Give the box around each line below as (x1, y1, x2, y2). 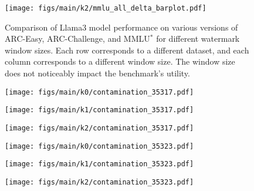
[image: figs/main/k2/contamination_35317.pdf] (5, 123, 194, 132)
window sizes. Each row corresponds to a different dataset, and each (5, 43, 249, 56)
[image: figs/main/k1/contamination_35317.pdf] (5, 106, 194, 115)
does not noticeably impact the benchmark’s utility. (5, 67, 190, 79)
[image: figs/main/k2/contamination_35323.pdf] (5, 177, 194, 186)
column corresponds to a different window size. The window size (5, 55, 235, 68)
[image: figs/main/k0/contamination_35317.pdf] (5, 88, 194, 96)
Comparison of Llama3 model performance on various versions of (5, 21, 238, 33)
